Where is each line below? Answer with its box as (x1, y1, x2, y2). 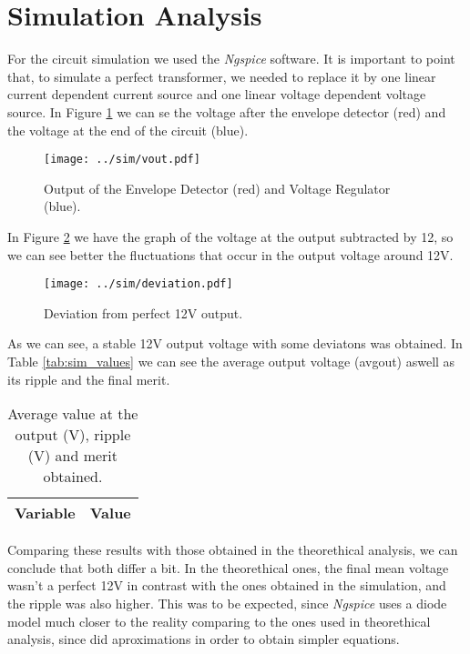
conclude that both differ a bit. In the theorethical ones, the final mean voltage (7, 558, 449, 577)
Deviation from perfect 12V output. (44, 303, 243, 322)
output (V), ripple (15, 424, 131, 446)
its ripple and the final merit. (7, 369, 170, 388)
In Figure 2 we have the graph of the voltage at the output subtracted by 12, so (7, 226, 454, 246)
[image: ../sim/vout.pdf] (44, 153, 200, 166)
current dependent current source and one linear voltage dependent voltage (7, 85, 426, 104)
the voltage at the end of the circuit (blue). (7, 120, 249, 139)
